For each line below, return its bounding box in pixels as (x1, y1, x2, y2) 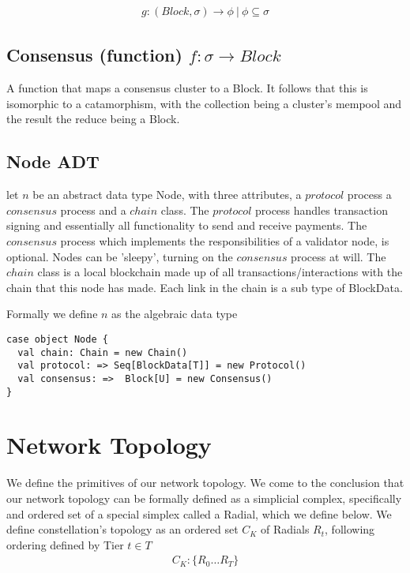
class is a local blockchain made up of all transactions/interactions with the (37, 264, 403, 280)
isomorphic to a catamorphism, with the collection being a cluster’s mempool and (6, 95, 402, 111)
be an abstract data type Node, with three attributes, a (32, 186, 302, 203)
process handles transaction (254, 201, 388, 218)
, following (325, 521, 375, 537)
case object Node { (6, 333, 108, 345)
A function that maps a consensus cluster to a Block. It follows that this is (6, 80, 368, 96)
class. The (160, 201, 209, 218)
